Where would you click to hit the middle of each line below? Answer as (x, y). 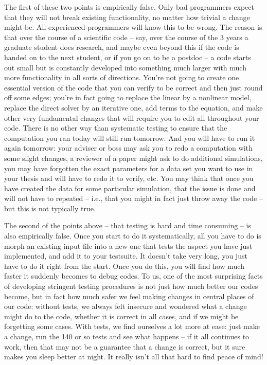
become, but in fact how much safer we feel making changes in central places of (129, 296)
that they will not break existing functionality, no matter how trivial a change (127, 17)
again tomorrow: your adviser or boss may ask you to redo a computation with (128, 148)
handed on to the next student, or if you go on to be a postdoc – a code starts (128, 57)
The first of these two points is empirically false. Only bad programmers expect (129, 7)
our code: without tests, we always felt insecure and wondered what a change (126, 306)
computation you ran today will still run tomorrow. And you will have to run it (130, 138)
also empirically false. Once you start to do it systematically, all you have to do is (133, 236)
